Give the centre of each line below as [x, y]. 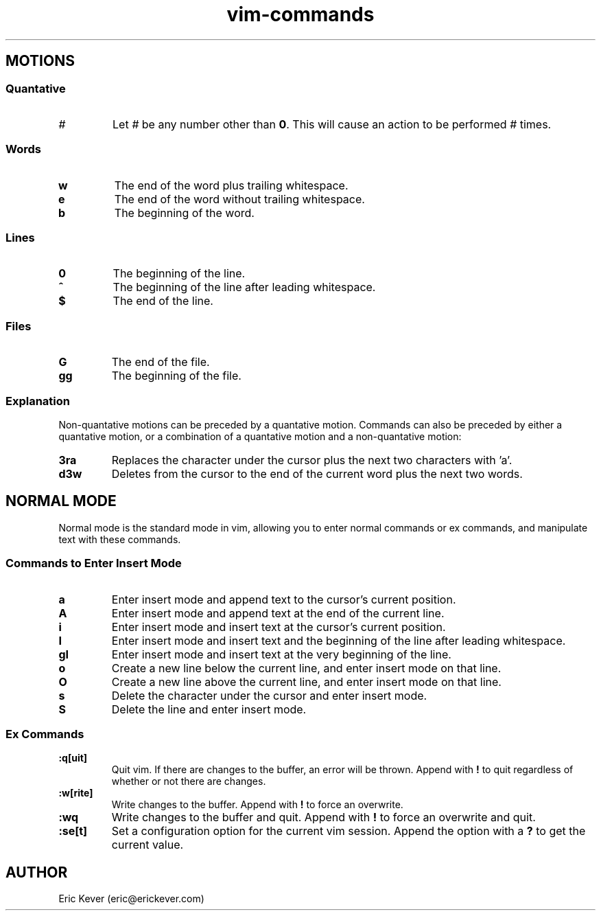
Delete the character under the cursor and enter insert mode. [269, 695]
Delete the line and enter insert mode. [209, 709]
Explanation [38, 401]
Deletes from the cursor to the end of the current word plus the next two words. [317, 473]
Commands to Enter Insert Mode [94, 563]
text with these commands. [120, 539]
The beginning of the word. [184, 213]
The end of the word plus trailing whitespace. [231, 185]
